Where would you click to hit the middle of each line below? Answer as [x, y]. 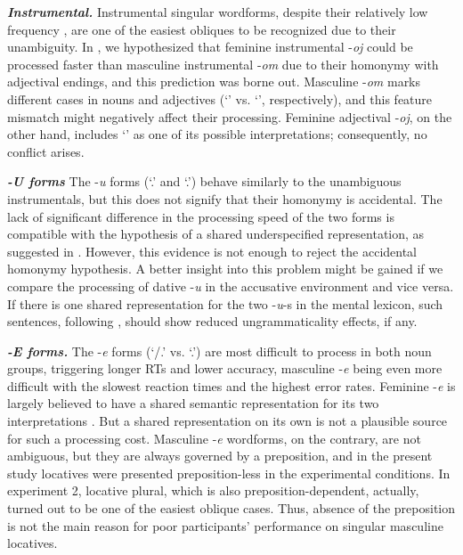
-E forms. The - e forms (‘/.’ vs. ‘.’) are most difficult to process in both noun [219, 351]
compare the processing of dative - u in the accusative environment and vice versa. [231, 286]
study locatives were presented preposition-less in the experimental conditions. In [229, 473]
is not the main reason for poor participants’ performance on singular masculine [225, 525]
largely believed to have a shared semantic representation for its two [193, 403]
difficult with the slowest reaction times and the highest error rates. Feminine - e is [231, 385]
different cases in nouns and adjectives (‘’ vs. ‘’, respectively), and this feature [220, 98]
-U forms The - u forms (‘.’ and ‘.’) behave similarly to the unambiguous [204, 181]
